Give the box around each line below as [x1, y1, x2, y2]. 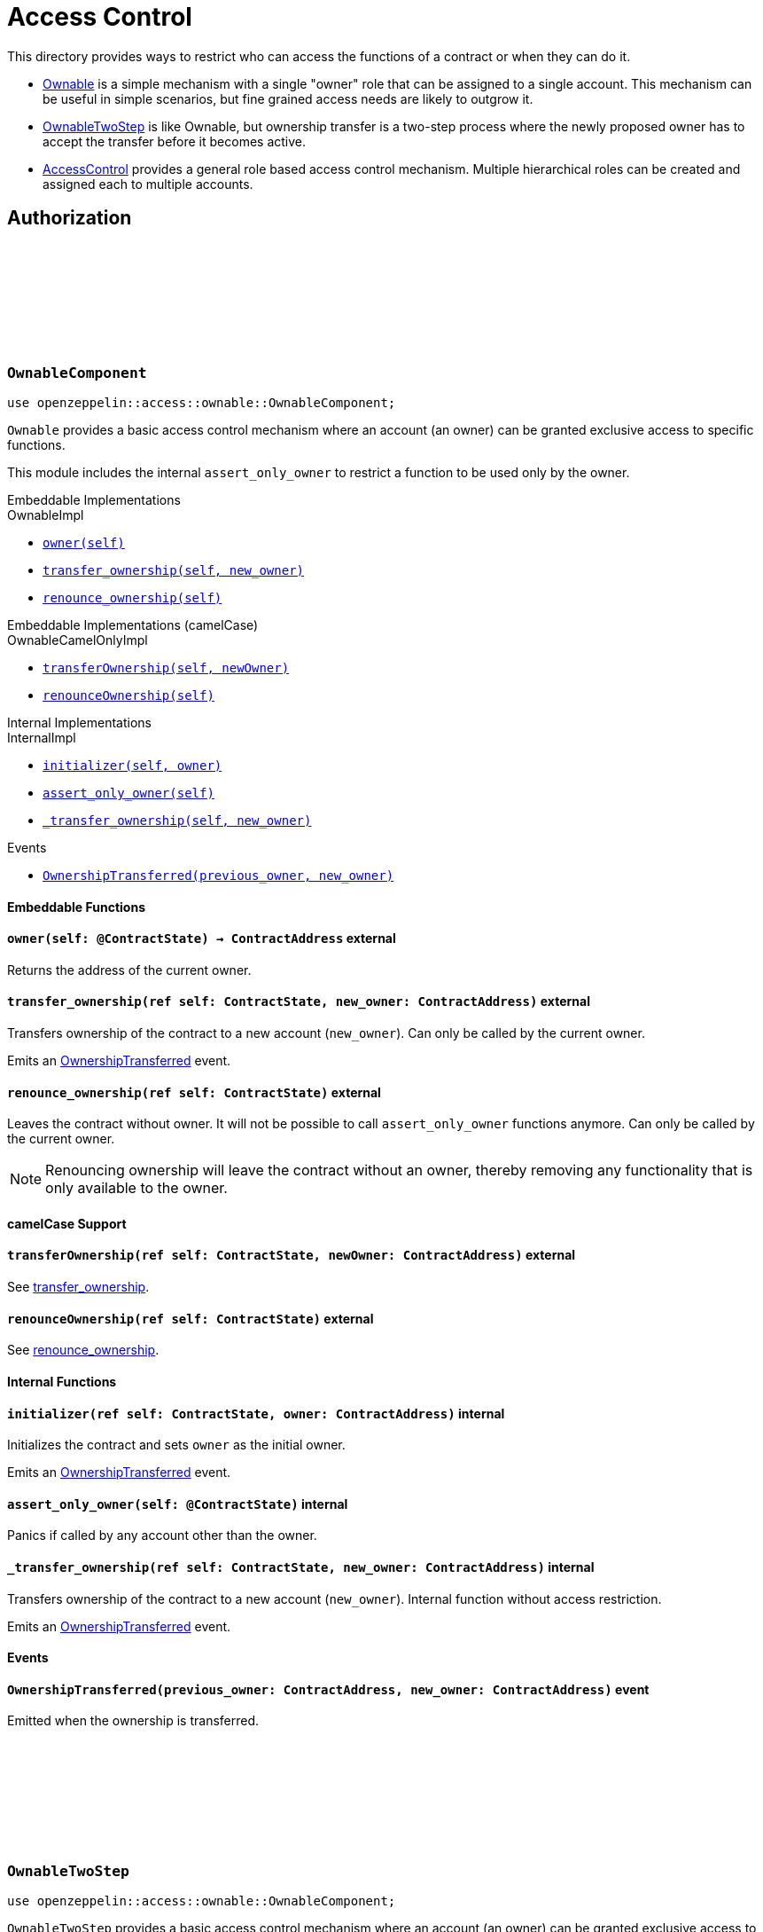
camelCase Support [7, 1215, 127, 1231]
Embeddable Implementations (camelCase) [7, 617, 259, 632]
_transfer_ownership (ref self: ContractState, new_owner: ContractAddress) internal [7, 1559, 595, 1575]
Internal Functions [7, 1373, 117, 1389]
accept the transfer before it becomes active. [43, 133, 307, 149]
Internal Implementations [7, 714, 152, 730]
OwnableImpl [7, 507, 84, 522]
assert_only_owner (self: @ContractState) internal [7, 1496, 348, 1512]
